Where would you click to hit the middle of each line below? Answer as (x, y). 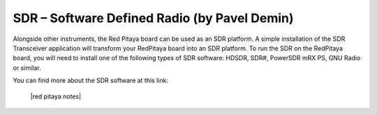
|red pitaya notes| (56, 96)
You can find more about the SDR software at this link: (91, 80)
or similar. (27, 68)
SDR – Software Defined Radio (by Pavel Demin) (153, 18)
